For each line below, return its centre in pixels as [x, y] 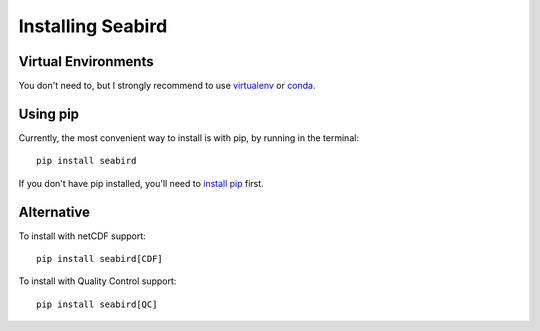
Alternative [54, 211]
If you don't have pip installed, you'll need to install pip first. [141, 183]
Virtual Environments [86, 61]
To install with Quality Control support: [97, 281]
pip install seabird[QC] [97, 304]
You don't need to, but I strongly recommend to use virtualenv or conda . [167, 86]
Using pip [49, 113]
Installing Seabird [93, 26]
